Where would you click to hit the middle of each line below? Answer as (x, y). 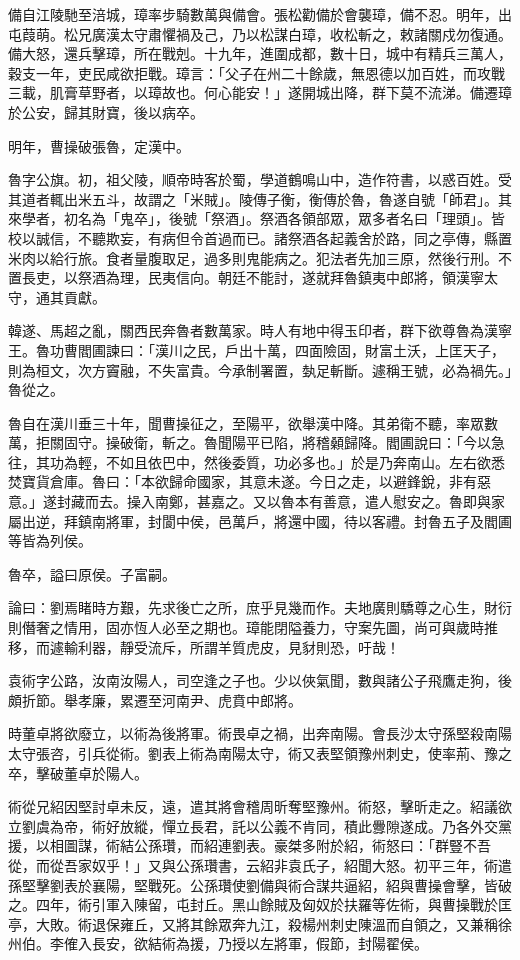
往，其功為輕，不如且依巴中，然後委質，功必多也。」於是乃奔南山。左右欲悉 (256, 461)
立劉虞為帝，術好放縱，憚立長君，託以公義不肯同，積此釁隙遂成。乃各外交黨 (260, 825)
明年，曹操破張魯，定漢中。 (99, 145)
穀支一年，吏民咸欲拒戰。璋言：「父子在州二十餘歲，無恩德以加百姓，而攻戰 (256, 72)
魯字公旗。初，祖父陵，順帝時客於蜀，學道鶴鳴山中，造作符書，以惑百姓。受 (260, 179)
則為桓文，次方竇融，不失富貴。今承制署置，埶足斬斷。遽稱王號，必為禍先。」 (260, 369)
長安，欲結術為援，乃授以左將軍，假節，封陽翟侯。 (259, 943)
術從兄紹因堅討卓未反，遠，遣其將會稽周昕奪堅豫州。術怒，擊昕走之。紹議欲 (260, 806)
